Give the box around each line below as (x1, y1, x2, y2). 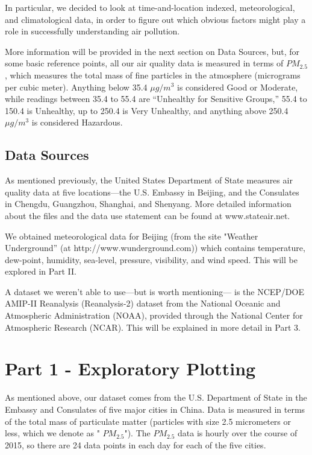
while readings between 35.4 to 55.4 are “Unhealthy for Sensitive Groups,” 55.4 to (5, 92, 307, 105)
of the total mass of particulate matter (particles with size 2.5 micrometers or (5, 415, 292, 427)
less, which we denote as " (5, 427, 100, 439)
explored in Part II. (5, 265, 76, 278)
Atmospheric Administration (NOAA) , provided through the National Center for (5, 309, 303, 322)
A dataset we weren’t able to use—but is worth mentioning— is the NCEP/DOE (5, 285, 304, 297)
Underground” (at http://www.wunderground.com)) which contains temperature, (5, 241, 305, 254)
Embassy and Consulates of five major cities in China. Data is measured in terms (5, 402, 305, 415)
